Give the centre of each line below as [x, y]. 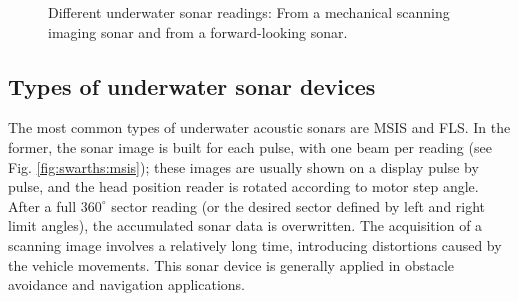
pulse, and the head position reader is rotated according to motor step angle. [243, 186]
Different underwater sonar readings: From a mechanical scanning [249, 12]
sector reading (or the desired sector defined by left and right [298, 205]
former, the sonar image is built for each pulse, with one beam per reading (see [250, 146]
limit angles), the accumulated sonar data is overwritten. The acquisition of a [245, 225]
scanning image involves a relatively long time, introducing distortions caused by [255, 244]
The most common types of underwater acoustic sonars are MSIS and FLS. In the [259, 127]
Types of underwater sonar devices [192, 85]
